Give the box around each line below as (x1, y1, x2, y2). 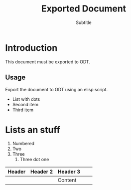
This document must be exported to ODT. (5, 58, 91, 65)
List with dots (12, 96, 40, 102)
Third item (12, 107, 34, 113)
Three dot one (19, 157, 49, 163)
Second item (12, 101, 39, 107)
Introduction (5, 42, 58, 53)
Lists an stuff (5, 124, 61, 135)
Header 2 (30, 168, 53, 175)
